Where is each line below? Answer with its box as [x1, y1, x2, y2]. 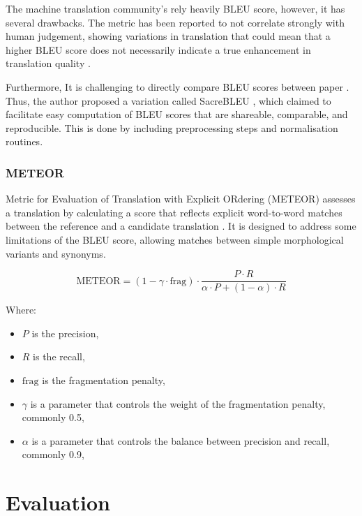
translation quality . [6, 56, 91, 71]
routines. [6, 134, 43, 149]
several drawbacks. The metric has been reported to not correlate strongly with [6, 15, 345, 29]
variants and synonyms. [6, 246, 106, 260]
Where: [6, 302, 36, 317]
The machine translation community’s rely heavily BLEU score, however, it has [6, 1, 345, 15]
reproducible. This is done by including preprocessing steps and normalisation [6, 120, 338, 135]
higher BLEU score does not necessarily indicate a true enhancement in [6, 42, 311, 57]
